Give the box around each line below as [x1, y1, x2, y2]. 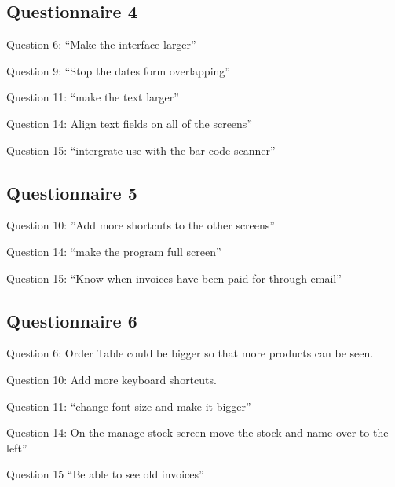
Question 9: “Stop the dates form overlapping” [6, 62, 230, 79]
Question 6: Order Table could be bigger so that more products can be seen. [6, 345, 374, 361]
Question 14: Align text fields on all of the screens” [6, 115, 252, 131]
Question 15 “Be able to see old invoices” [6, 466, 204, 482]
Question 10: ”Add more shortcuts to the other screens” [6, 217, 275, 233]
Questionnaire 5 [6, 180, 137, 204]
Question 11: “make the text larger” [6, 89, 179, 105]
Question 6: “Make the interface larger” [6, 36, 196, 53]
